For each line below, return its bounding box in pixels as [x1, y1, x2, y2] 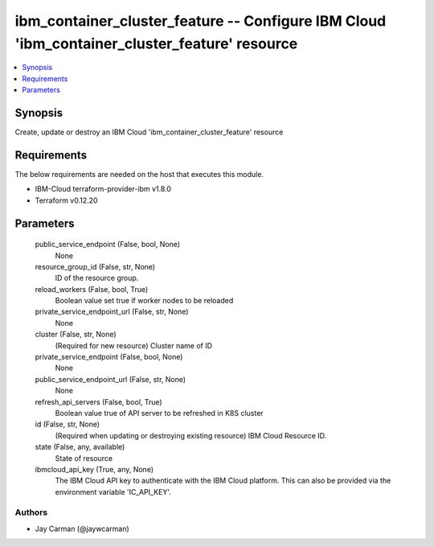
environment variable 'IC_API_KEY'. [55, 487, 172, 496]
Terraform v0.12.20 [35, 195, 98, 205]
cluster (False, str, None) [35, 330, 117, 339]
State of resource [55, 453, 113, 463]
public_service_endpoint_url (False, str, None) [35, 374, 186, 384]
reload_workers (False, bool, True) [35, 284, 149, 294]
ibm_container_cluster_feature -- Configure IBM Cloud [14, 12, 387, 30]
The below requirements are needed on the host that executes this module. [14, 169, 264, 179]
